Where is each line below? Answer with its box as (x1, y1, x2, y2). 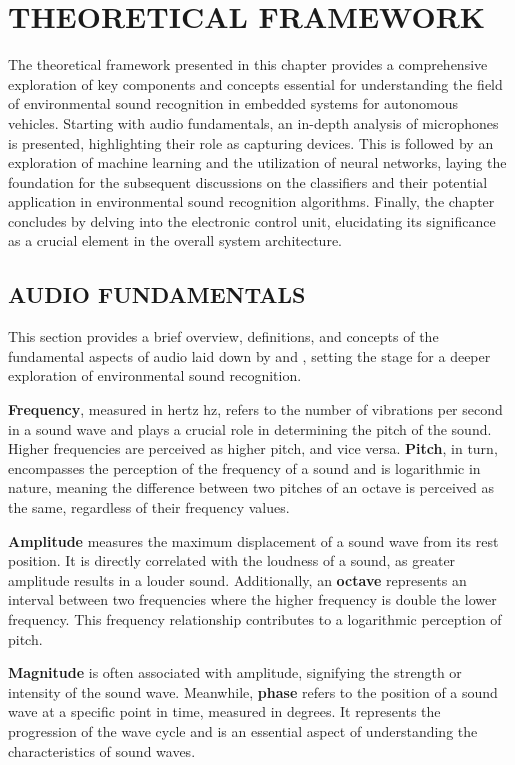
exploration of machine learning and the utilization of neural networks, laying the (8, 152, 507, 173)
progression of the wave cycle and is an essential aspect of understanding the (8, 720, 478, 741)
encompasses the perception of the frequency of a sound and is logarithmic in (8, 457, 481, 478)
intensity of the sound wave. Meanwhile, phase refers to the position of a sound (8, 681, 498, 702)
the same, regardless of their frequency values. (8, 497, 290, 518)
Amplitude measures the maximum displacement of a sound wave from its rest (8, 530, 499, 551)
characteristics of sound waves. (8, 740, 196, 761)
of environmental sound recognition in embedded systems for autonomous (8, 93, 459, 114)
